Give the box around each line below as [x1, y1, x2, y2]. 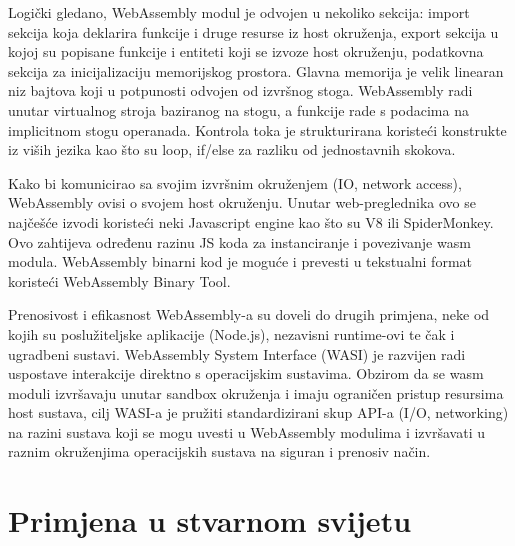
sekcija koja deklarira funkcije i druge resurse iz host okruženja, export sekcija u [8, 21, 499, 42]
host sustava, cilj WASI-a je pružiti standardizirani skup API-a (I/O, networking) [8, 402, 509, 423]
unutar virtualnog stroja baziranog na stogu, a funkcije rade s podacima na [8, 99, 469, 120]
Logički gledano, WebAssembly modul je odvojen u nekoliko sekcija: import [8, 2, 470, 22]
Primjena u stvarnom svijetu [8, 500, 412, 541]
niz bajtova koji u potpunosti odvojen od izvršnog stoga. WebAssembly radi [8, 80, 473, 101]
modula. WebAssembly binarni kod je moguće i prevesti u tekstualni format [8, 251, 473, 272]
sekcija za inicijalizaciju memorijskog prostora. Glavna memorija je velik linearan [8, 60, 504, 81]
